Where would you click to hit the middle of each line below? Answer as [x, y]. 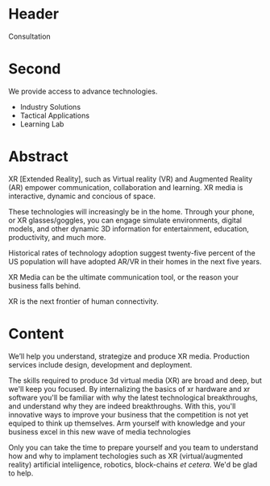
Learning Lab [42, 124]
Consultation [29, 36]
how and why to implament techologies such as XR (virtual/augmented [126, 455]
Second [35, 69]
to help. [21, 473]
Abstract [38, 157]
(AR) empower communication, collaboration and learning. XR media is [126, 187]
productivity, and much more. [57, 237]
